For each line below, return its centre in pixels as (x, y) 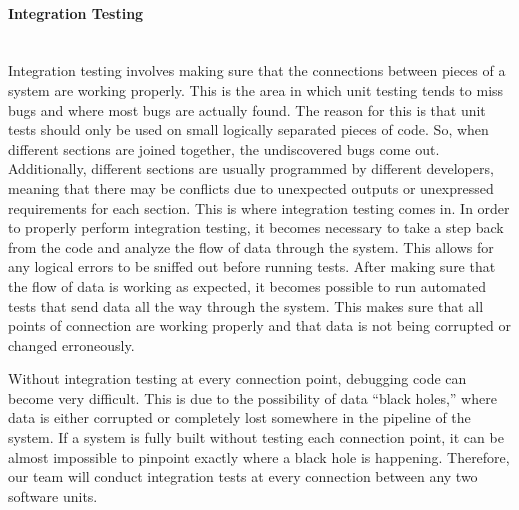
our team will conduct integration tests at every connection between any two (243, 476)
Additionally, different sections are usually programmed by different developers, (251, 168)
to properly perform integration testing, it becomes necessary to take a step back (256, 227)
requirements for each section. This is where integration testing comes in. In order (259, 207)
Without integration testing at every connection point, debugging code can (237, 378)
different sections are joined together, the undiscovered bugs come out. (224, 148)
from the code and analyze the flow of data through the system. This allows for (251, 246)
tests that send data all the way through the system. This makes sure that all (246, 305)
